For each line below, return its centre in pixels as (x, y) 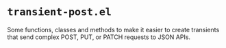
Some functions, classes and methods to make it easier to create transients (113, 29)
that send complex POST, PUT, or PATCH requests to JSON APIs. (99, 37)
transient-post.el (59, 12)
